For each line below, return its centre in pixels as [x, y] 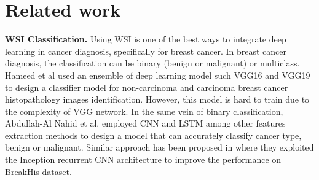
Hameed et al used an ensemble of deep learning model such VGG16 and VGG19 [158, 75]
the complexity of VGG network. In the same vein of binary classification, [144, 111]
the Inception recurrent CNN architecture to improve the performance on [143, 159]
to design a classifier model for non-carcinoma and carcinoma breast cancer [147, 87]
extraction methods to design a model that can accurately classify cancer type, [153, 135]
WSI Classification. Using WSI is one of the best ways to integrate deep [146, 39]
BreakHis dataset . [38, 171]
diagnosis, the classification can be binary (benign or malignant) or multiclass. [152, 63]
